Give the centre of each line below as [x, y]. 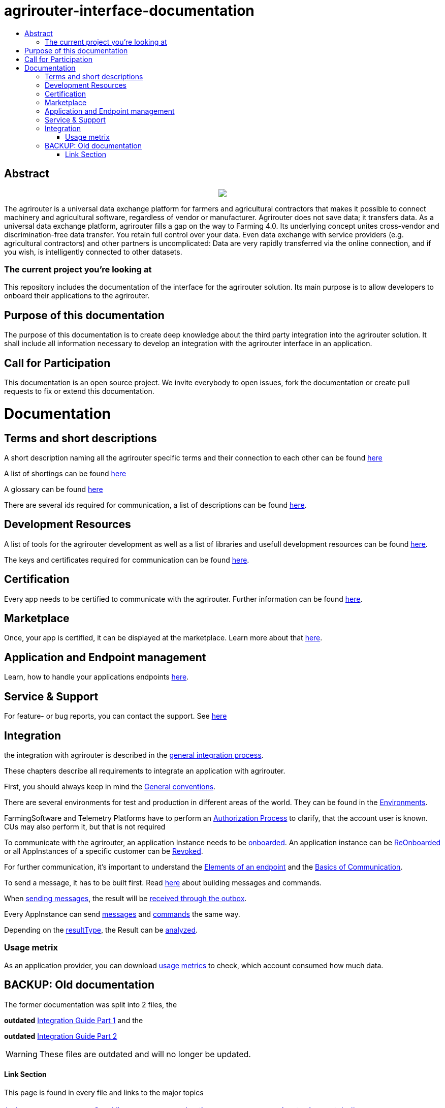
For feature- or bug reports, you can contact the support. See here [116, 716]
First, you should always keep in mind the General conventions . [110, 787]
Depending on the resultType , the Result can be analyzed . [101, 930]
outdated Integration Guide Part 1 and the [74, 1020]
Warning [22, 1054]
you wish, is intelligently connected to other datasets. [93, 252]
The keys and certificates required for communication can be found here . [127, 560]
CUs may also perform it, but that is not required [85, 827]
